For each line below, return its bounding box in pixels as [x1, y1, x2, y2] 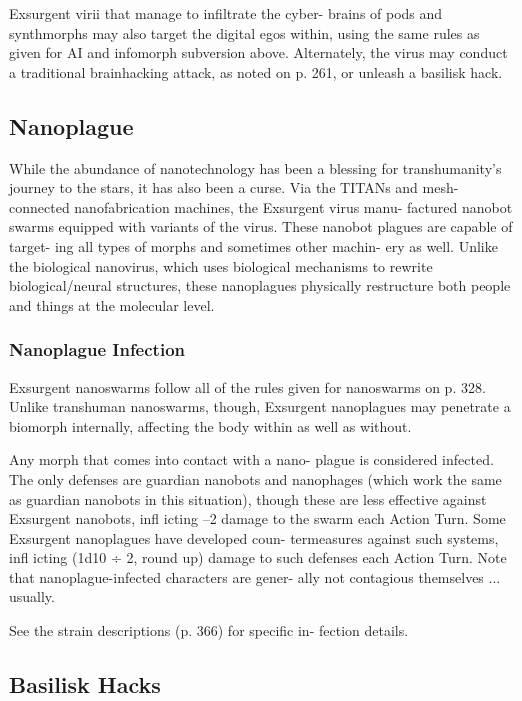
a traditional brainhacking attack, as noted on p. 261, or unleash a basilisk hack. [9, 61, 503, 82]
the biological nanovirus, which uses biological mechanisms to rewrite [9, 255, 433, 276]
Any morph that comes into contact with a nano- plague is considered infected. [9, 449, 494, 470]
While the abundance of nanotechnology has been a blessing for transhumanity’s [9, 157, 502, 178]
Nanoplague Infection [9, 337, 185, 362]
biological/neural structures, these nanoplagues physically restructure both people [9, 275, 511, 296]
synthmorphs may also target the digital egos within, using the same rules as [9, 22, 480, 43]
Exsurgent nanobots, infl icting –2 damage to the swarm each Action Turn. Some [9, 508, 506, 529]
